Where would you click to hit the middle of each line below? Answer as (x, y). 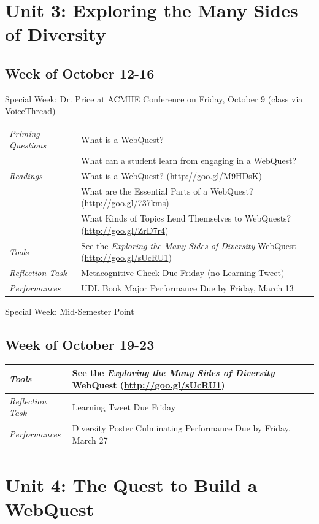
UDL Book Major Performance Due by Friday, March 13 (187, 287)
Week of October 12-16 (80, 73)
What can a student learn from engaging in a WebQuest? (189, 160)
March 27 (90, 440)
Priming (25, 133)
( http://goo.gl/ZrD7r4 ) (125, 230)
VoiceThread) (30, 111)
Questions (28, 145)
